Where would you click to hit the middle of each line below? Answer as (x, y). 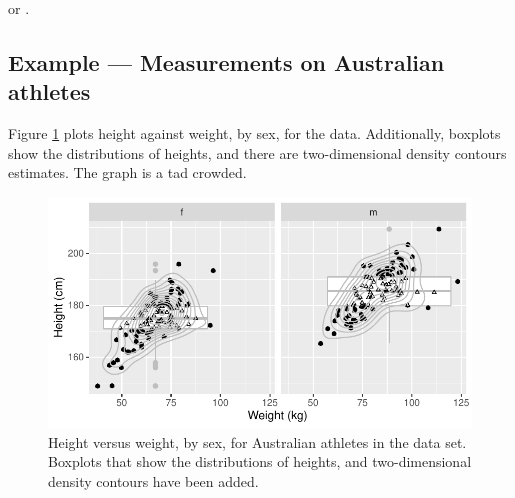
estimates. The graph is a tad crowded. (127, 172)
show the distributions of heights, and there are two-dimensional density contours (257, 152)
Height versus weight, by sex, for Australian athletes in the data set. (257, 441)
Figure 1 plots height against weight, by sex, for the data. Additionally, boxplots (254, 133)
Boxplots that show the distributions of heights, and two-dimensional (260, 461)
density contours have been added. (153, 481)
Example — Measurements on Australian (226, 61)
